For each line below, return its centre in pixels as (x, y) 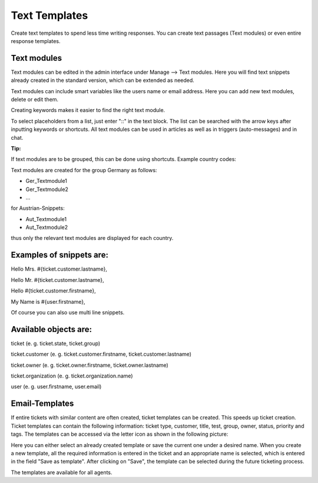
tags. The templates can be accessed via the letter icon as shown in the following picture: (120, 434)
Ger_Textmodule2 (47, 189)
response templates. (36, 41)
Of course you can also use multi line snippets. (68, 312)
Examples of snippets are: (60, 255)
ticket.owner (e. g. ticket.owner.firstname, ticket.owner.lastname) (90, 365)
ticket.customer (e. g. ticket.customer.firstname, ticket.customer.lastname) (101, 354)
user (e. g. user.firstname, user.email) (56, 387)
